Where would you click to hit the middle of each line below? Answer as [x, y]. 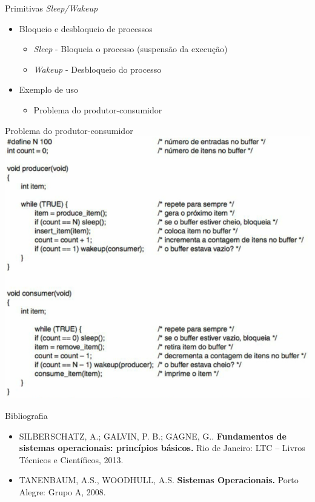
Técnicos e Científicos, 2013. [71, 459]
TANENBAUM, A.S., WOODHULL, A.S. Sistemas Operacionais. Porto [159, 480]
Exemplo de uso [48, 89]
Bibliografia [26, 416]
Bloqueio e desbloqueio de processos [86, 28]
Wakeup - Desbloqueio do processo [98, 69]
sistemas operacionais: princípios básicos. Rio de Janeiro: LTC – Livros [162, 448]
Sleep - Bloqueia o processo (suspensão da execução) [131, 49]
